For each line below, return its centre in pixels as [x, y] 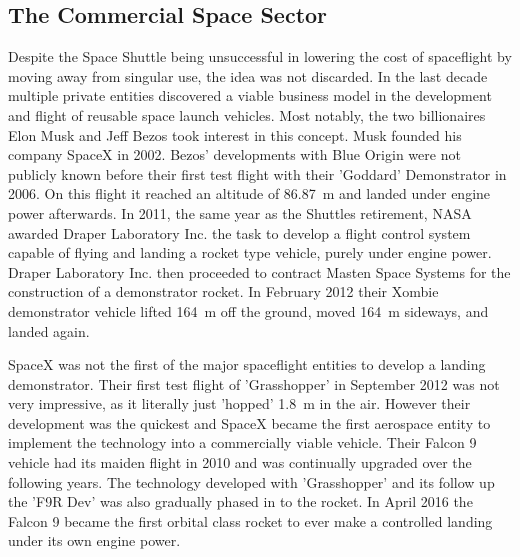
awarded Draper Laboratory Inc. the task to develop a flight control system [239, 232]
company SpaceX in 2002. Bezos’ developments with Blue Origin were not [234, 154]
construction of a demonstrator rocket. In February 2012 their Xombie [223, 291]
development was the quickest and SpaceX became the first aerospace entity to [249, 422]
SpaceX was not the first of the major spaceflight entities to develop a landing [247, 364]
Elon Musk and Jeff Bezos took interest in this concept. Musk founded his [235, 134]
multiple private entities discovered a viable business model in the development [250, 95]
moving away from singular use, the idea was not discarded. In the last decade [248, 75]
